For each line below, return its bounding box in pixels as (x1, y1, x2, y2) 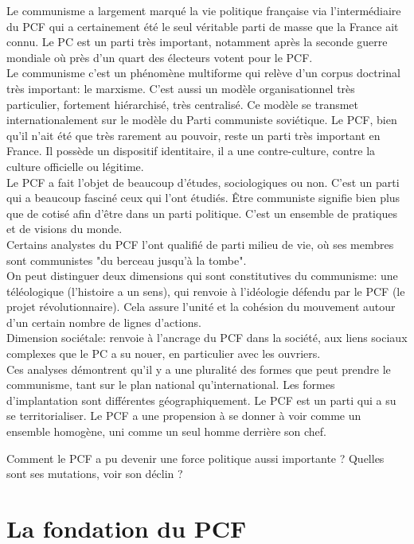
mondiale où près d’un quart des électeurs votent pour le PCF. (6, 49, 313, 65)
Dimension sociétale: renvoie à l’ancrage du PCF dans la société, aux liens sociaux (6, 329, 408, 346)
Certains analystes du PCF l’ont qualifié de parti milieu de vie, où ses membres (6, 235, 394, 252)
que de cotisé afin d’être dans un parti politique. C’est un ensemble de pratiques (6, 204, 397, 221)
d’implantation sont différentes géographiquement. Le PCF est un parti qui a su (6, 391, 396, 408)
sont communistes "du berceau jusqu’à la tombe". (6, 251, 247, 268)
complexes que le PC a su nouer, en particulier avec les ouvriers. (6, 345, 321, 362)
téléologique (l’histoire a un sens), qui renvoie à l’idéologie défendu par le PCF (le (6, 282, 405, 299)
